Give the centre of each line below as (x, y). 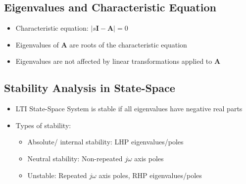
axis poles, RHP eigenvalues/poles (150, 175)
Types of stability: (43, 125)
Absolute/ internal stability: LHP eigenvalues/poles (105, 142)
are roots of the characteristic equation (128, 44)
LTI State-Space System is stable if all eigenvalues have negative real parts (129, 109)
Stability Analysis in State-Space (90, 88)
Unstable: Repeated (57, 175)
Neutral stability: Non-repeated (75, 158)
